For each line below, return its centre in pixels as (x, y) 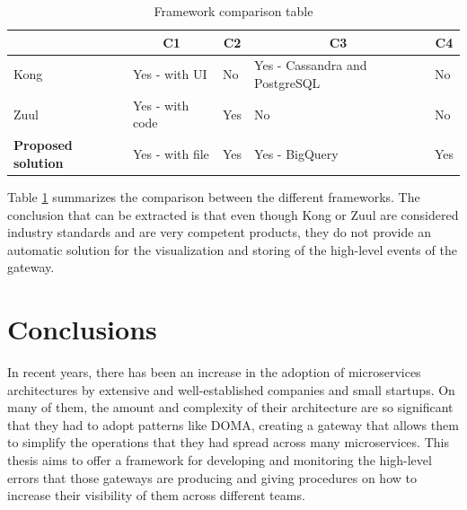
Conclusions (82, 329)
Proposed (43, 145)
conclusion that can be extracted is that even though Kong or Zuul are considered (233, 214)
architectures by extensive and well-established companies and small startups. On (231, 389)
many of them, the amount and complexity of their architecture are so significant (230, 407)
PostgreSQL (287, 83)
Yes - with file (171, 154)
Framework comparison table (233, 11)
